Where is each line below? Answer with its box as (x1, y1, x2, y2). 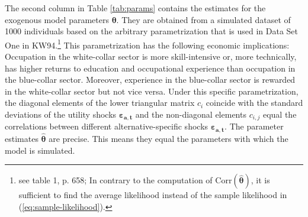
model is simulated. (5, 144, 75, 156)
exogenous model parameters (5, 13, 109, 25)
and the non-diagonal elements (135, 108, 246, 120)
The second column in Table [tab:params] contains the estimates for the (5, 2, 266, 14)
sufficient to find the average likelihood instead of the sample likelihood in (18, 189, 287, 201)
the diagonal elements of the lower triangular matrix (5, 96, 195, 109)
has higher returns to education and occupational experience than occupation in (5, 61, 296, 74)
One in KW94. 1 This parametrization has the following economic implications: (5, 37, 290, 51)
